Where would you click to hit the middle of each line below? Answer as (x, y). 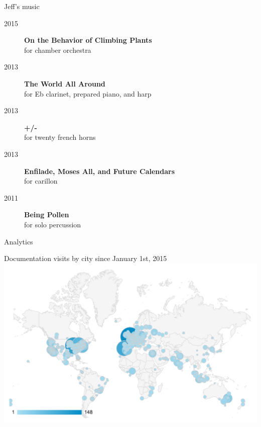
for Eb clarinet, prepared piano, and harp (88, 93)
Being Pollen (47, 215)
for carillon (41, 181)
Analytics (19, 241)
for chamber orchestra (58, 50)
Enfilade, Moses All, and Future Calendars (100, 171)
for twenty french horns (60, 137)
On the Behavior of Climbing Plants (88, 40)
